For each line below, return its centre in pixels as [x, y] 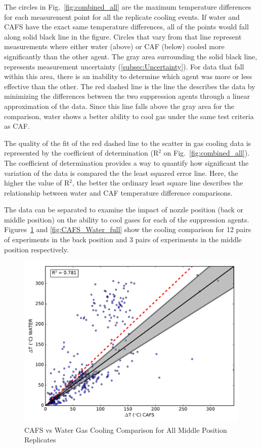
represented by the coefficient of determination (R [81, 153]
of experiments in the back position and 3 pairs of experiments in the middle [123, 239]
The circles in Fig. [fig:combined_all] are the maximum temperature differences [128, 7]
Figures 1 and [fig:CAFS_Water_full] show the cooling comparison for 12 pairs [128, 229]
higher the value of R [37, 183]
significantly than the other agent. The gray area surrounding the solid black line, [131, 56]
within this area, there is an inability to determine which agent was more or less [128, 76]
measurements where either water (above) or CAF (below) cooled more [114, 46]
